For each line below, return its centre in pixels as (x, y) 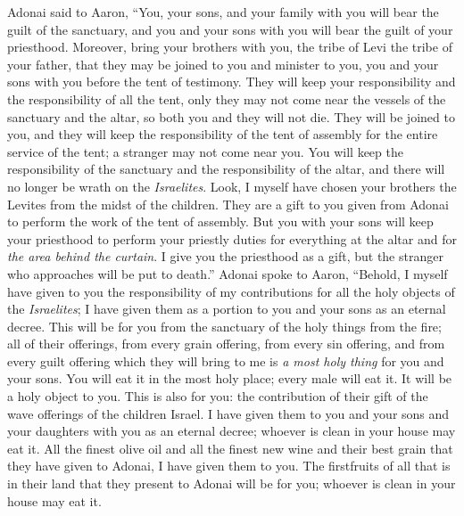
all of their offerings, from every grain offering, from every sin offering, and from (226, 344)
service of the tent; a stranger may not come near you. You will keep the (205, 151)
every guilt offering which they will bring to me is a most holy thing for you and (226, 360)
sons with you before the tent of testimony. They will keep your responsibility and (232, 82)
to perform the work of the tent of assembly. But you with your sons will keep (220, 221)
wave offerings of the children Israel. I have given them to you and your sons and (228, 413)
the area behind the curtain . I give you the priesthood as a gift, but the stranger (225, 256)
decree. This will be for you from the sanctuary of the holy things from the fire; (224, 326)
